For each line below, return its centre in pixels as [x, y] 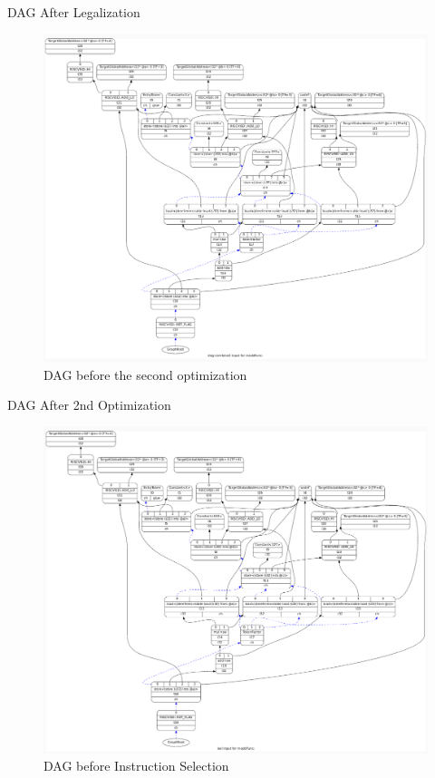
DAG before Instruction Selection [136, 766]
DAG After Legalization [74, 12]
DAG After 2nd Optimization [89, 405]
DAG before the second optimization [145, 374]
